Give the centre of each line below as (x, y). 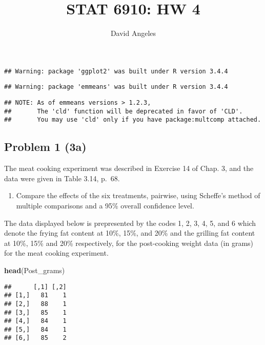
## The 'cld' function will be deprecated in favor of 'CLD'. (124, 111)
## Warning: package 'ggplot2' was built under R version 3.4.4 (116, 71)
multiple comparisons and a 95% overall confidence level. (105, 205)
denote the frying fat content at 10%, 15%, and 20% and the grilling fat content (130, 233)
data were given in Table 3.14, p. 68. (62, 178)
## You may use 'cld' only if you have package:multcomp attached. (133, 120)
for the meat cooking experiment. (56, 253)
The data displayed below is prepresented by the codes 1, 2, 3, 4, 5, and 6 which (130, 223)
